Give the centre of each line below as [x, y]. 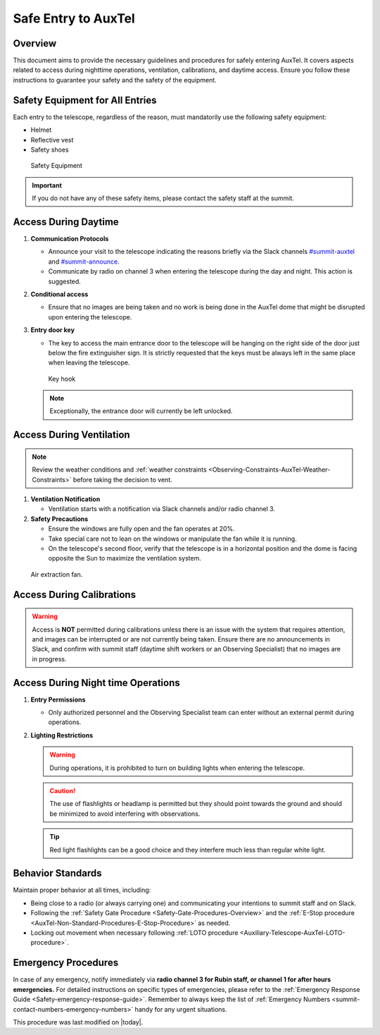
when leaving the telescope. [89, 362]
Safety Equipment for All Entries [85, 100]
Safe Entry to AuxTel [74, 18]
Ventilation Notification [65, 499]
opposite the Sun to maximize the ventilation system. [125, 558]
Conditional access [59, 294]
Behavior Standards [57, 873]
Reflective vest [52, 140]
